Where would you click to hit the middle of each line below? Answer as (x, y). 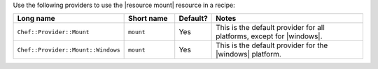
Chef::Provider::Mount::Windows (69, 50)
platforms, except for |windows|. (269, 36)
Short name (148, 19)
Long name (36, 19)
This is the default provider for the (272, 45)
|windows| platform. (248, 54)
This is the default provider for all (270, 28)
